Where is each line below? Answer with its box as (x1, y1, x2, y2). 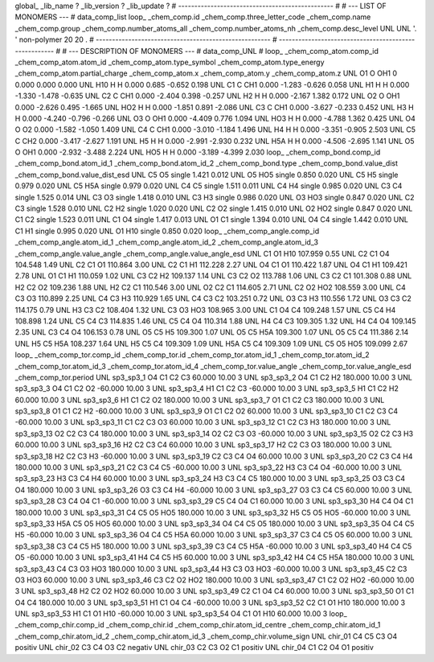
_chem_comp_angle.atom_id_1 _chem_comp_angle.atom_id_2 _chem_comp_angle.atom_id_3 (14, 237, 319, 247)
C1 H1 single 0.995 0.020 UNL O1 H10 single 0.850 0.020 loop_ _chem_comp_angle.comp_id (14, 226, 320, 236)
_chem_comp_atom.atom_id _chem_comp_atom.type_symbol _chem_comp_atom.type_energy (14, 57, 325, 67)
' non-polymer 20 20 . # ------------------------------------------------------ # (14, 35, 277, 44)
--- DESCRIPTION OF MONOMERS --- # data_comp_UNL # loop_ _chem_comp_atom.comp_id (68, 46, 379, 56)
